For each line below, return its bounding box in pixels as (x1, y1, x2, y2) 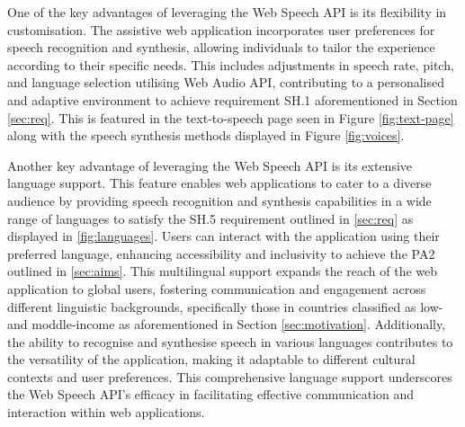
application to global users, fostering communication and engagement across (7, 279, 426, 298)
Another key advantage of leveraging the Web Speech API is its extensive (7, 156, 413, 174)
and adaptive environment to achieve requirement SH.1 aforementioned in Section (7, 90, 458, 109)
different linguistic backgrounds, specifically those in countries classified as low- (7, 297, 443, 316)
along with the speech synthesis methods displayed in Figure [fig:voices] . (7, 126, 405, 145)
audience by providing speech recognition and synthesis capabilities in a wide (7, 191, 432, 209)
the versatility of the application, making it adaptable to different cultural (7, 350, 416, 369)
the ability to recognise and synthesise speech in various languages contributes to (7, 332, 453, 351)
